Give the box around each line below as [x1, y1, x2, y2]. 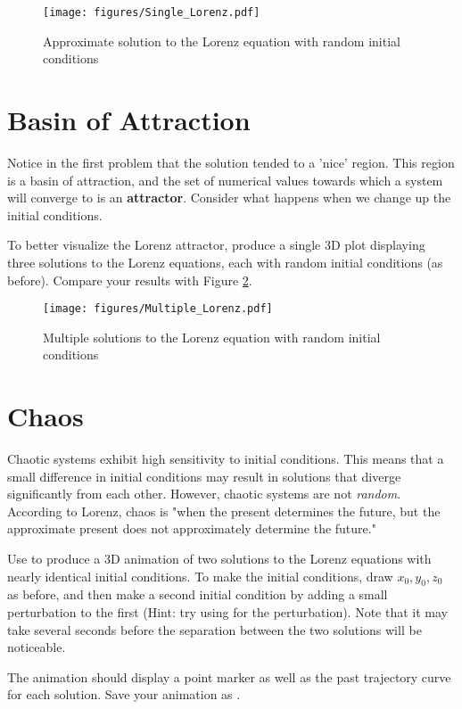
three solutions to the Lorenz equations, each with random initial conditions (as [7, 252, 443, 271]
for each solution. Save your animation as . [7, 685, 241, 704]
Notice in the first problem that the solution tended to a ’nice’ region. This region [7, 153, 455, 171]
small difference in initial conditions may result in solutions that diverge [7, 466, 401, 485]
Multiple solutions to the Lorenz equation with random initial [43, 327, 381, 346]
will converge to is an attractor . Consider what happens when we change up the [7, 188, 451, 207]
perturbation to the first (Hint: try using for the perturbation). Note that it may [7, 603, 449, 622]
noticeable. [7, 638, 66, 656]
